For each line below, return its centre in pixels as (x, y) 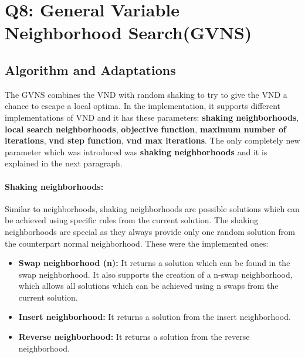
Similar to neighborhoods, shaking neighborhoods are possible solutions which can (152, 208)
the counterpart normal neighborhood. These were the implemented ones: (137, 243)
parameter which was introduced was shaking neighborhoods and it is (136, 151)
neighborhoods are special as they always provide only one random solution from (150, 231)
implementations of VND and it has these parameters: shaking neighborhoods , (152, 117)
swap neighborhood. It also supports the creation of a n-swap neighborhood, (155, 274)
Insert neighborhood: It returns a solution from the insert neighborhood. (155, 317)
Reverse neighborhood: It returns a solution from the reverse (134, 337)
